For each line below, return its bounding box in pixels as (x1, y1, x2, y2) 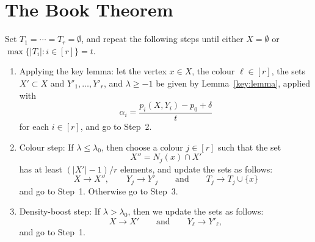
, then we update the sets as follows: (128, 205, 264, 218)
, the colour (192, 65, 235, 77)
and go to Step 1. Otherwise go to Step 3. (19, 184, 178, 197)
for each (19, 119, 49, 132)
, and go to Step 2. (80, 119, 152, 132)
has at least (19, 162, 62, 175)
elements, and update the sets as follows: (120, 162, 273, 175)
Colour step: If (19, 140, 74, 153)
